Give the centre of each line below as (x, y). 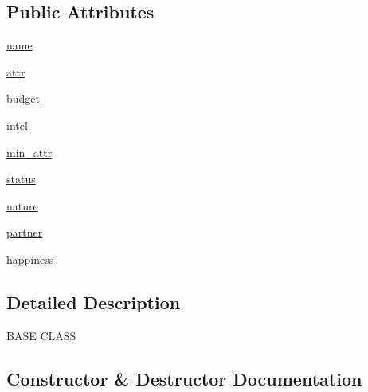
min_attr (29, 152)
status (21, 179)
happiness (30, 259)
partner (25, 232)
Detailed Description (94, 302)
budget (23, 98)
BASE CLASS (41, 335)
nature (22, 205)
